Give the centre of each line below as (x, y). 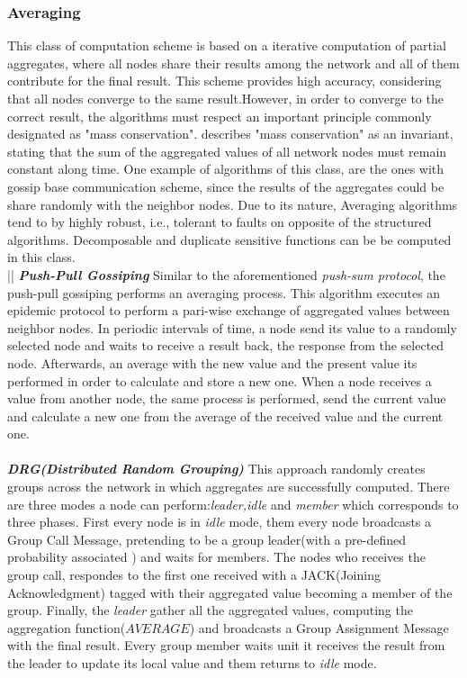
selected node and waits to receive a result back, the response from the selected (226, 345)
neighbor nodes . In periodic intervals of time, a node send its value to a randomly (232, 327)
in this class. (41, 257)
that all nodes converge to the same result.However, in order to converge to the (225, 98)
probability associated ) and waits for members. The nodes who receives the (216, 557)
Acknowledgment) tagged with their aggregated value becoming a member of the (230, 592)
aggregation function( (67, 627)
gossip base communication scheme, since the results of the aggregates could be (226, 186)
